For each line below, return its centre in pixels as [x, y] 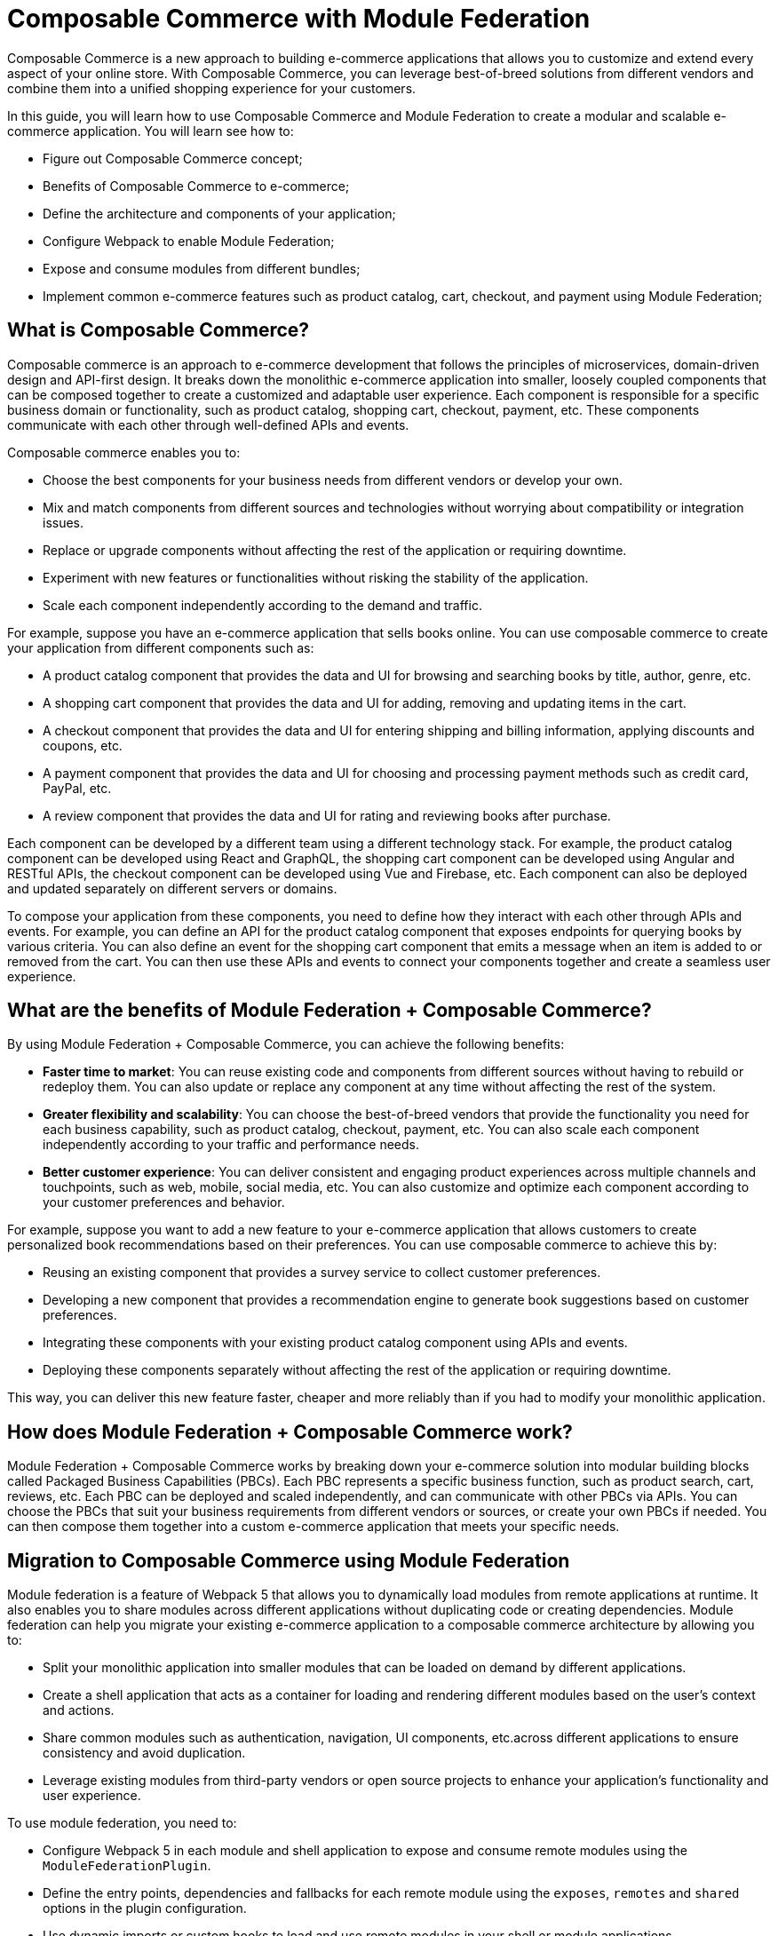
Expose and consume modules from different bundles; [202, 268]
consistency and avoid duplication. [144, 1753]
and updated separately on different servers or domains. [172, 888]
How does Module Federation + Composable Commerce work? [290, 1432]
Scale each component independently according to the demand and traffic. [262, 605]
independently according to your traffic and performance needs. [231, 1145]
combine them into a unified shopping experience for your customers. [212, 88]
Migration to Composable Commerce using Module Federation [289, 1560]
